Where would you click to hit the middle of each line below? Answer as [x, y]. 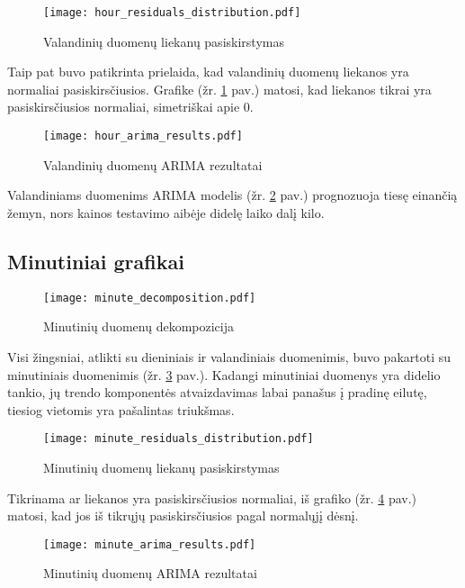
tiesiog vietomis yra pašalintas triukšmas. [121, 409]
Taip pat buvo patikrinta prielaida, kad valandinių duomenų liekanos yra [208, 72]
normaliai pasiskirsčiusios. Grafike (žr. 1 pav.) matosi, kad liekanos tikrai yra [219, 89]
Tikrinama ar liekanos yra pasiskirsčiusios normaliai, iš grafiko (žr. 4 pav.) [212, 498]
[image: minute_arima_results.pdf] [150, 544]
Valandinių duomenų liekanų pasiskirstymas [164, 41]
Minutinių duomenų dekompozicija [139, 326]
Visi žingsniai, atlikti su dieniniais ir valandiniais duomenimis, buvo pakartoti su [229, 356]
